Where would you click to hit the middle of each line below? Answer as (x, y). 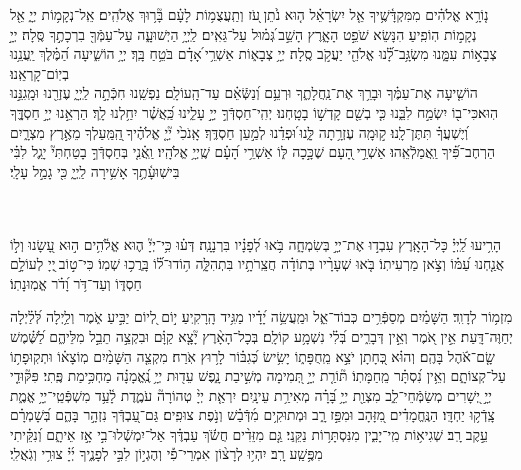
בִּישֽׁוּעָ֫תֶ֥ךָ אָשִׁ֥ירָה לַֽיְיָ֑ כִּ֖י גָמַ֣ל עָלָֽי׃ (95, 170)
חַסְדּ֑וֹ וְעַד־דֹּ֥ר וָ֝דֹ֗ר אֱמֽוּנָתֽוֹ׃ (76, 282)
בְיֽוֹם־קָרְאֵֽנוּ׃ (40, 72)
